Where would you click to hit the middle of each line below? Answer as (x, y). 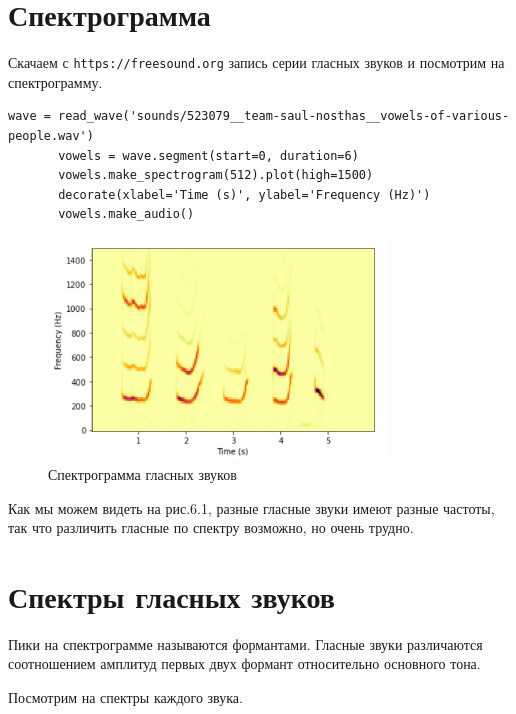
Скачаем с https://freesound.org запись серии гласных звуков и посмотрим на (256, 62)
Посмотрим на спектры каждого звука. (125, 697)
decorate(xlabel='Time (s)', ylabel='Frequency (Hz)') (244, 194)
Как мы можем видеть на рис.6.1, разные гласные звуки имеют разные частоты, (251, 507)
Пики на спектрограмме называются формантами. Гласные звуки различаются (245, 643)
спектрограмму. (55, 81)
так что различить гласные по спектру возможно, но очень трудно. (211, 527)
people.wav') (51, 135)
